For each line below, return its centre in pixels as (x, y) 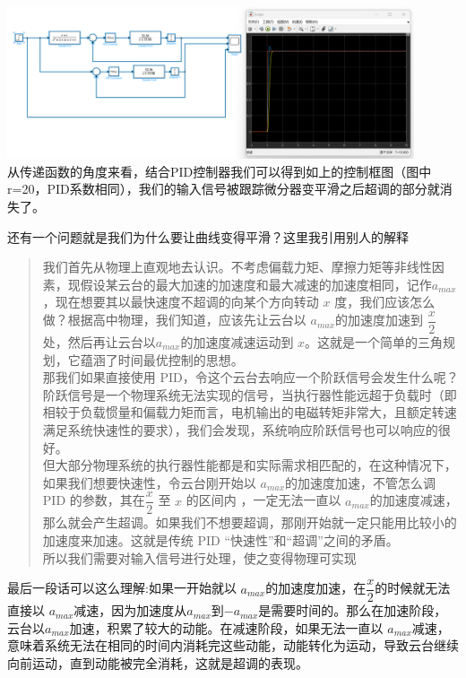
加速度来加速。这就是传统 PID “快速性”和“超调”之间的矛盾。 (220, 540)
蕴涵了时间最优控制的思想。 (162, 359)
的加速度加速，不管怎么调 (361, 482)
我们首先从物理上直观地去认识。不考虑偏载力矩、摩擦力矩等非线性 (237, 267)
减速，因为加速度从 (130, 610)
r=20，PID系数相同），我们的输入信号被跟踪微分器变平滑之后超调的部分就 (224, 189)
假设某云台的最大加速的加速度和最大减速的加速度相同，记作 (256, 284)
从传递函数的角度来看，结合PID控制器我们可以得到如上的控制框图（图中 (220, 171)
